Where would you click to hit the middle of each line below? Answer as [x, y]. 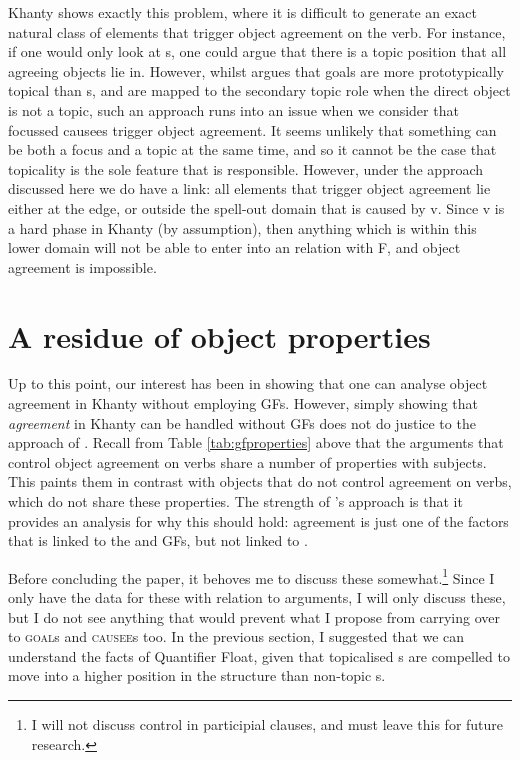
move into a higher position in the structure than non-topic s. [197, 675]
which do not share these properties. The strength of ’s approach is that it [235, 501]
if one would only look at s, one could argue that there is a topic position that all [257, 51]
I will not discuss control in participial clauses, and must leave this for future [267, 724]
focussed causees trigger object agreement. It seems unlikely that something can [252, 129]
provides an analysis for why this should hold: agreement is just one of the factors [258, 520]
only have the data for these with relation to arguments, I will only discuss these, [257, 597]
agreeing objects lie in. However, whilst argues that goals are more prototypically [256, 70]
